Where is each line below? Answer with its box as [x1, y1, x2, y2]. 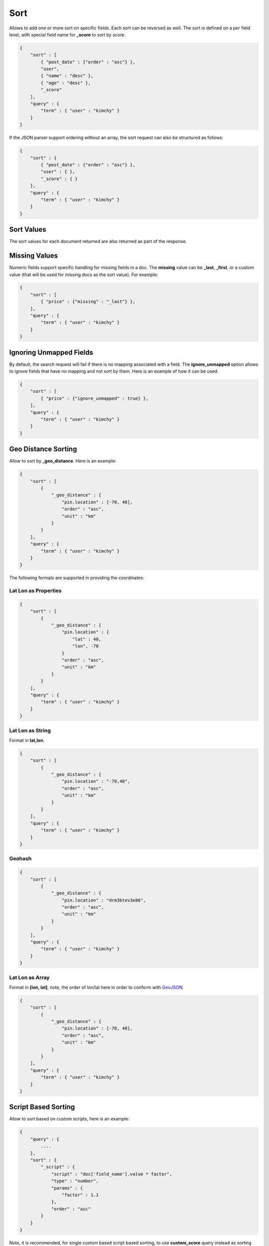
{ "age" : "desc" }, [40, 80, 91, 86]
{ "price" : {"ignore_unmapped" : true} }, [40, 395, 149, 401]
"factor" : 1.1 [61, 1192, 99, 1198]
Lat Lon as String [9, 727, 51, 734]
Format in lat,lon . [9, 737, 45, 743]
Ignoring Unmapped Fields [9, 348, 93, 356]
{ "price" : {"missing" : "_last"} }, [40, 299, 135, 305]
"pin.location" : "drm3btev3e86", [61, 897, 146, 903]
